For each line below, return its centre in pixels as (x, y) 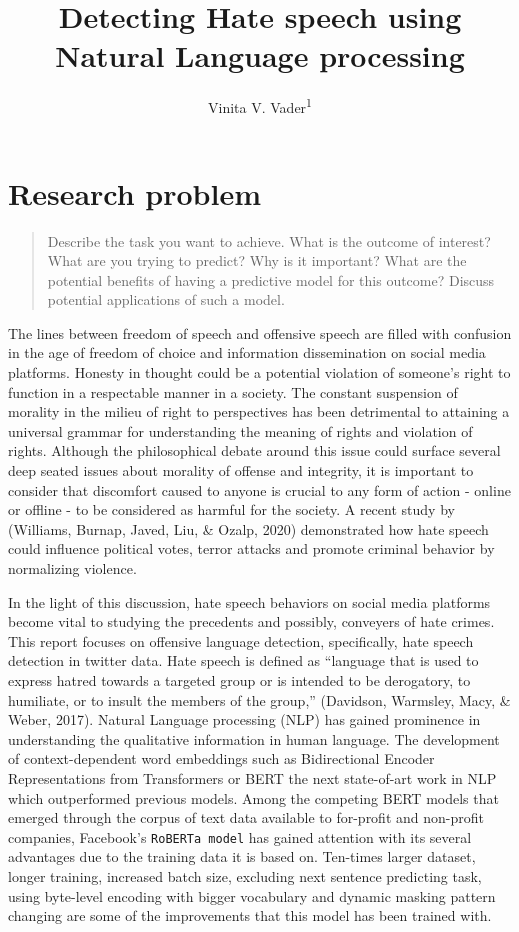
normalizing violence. (72, 568)
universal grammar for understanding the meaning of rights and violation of (240, 430)
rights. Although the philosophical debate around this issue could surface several (254, 450)
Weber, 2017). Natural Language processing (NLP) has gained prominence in (244, 719)
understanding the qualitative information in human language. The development (254, 738)
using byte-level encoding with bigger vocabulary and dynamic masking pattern (252, 895)
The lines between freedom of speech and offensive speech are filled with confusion (260, 332)
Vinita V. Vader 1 (260, 105)
